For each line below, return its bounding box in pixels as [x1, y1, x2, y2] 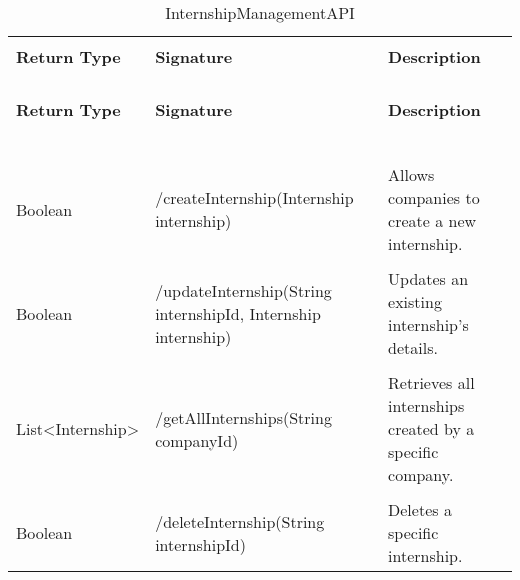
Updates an [388, 267, 469, 290]
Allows [388, 163, 435, 186]
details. [388, 336, 438, 359]
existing [388, 290, 442, 313]
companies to [388, 186, 480, 209]
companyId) [155, 428, 239, 452]
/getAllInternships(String [155, 405, 332, 429]
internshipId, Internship [155, 301, 321, 325]
